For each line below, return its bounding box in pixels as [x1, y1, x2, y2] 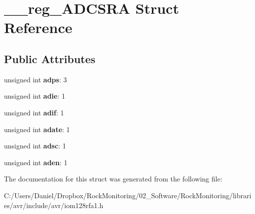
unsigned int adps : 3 [4, 74, 67, 84]
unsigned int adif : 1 [4, 107, 64, 117]
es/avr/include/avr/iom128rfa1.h [4, 200, 104, 210]
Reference [4, 17, 73, 37]
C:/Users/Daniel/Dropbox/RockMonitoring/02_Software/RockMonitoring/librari [4, 190, 252, 200]
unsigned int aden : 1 [4, 157, 68, 167]
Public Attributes [4, 51, 96, 66]
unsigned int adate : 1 [4, 124, 70, 134]
